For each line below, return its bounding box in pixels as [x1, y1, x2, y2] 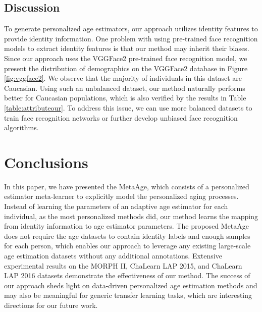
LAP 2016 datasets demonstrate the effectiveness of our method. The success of [4, 270, 250, 281]
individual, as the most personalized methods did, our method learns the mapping [4, 211, 258, 221]
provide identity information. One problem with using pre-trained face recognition [4, 33, 258, 43]
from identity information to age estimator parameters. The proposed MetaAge [4, 221, 249, 231]
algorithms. [4, 122, 39, 133]
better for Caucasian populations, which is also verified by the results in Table [4, 92, 246, 103]
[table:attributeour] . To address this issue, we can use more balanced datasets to [4, 102, 252, 113]
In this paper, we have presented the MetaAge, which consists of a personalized [4, 181, 249, 191]
